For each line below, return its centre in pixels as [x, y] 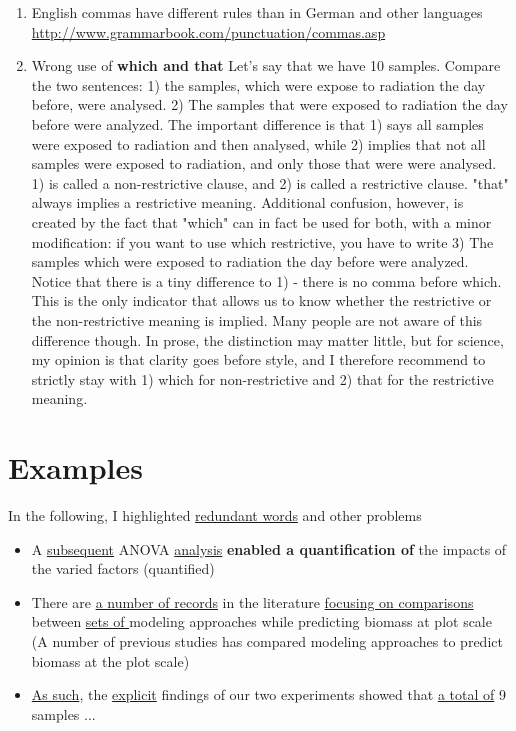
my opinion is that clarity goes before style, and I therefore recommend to [258, 359]
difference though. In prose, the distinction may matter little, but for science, [267, 339]
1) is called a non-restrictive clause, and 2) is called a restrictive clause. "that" [270, 182]
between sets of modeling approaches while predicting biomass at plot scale [261, 621]
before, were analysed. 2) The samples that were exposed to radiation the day [269, 104]
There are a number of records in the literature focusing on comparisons [252, 601]
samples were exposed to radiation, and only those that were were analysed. [264, 163]
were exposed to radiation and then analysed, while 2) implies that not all [258, 143]
